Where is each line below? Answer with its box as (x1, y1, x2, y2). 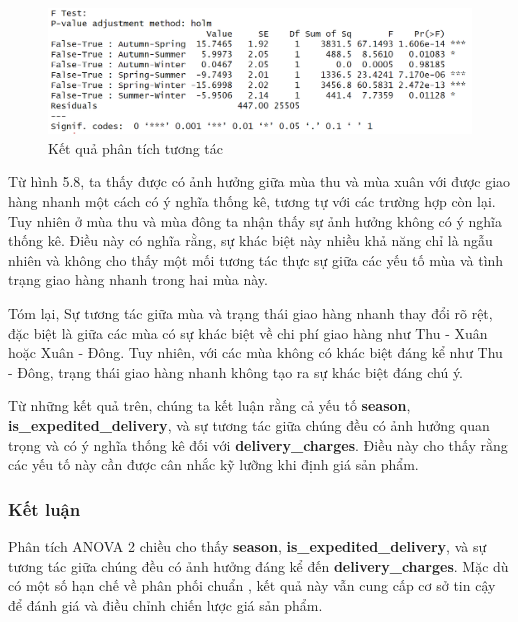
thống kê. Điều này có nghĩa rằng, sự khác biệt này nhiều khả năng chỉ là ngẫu (8, 230, 493, 251)
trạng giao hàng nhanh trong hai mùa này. (8, 269, 268, 290)
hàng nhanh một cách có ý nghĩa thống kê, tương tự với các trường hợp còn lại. (8, 191, 496, 212)
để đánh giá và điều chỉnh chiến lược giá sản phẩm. (8, 594, 323, 615)
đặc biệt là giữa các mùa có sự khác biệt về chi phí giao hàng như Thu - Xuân (8, 322, 488, 343)
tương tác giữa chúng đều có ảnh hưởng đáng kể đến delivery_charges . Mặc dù (8, 555, 509, 576)
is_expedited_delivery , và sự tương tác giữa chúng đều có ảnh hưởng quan (8, 415, 490, 435)
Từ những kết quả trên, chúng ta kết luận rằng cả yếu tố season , (8, 395, 411, 416)
